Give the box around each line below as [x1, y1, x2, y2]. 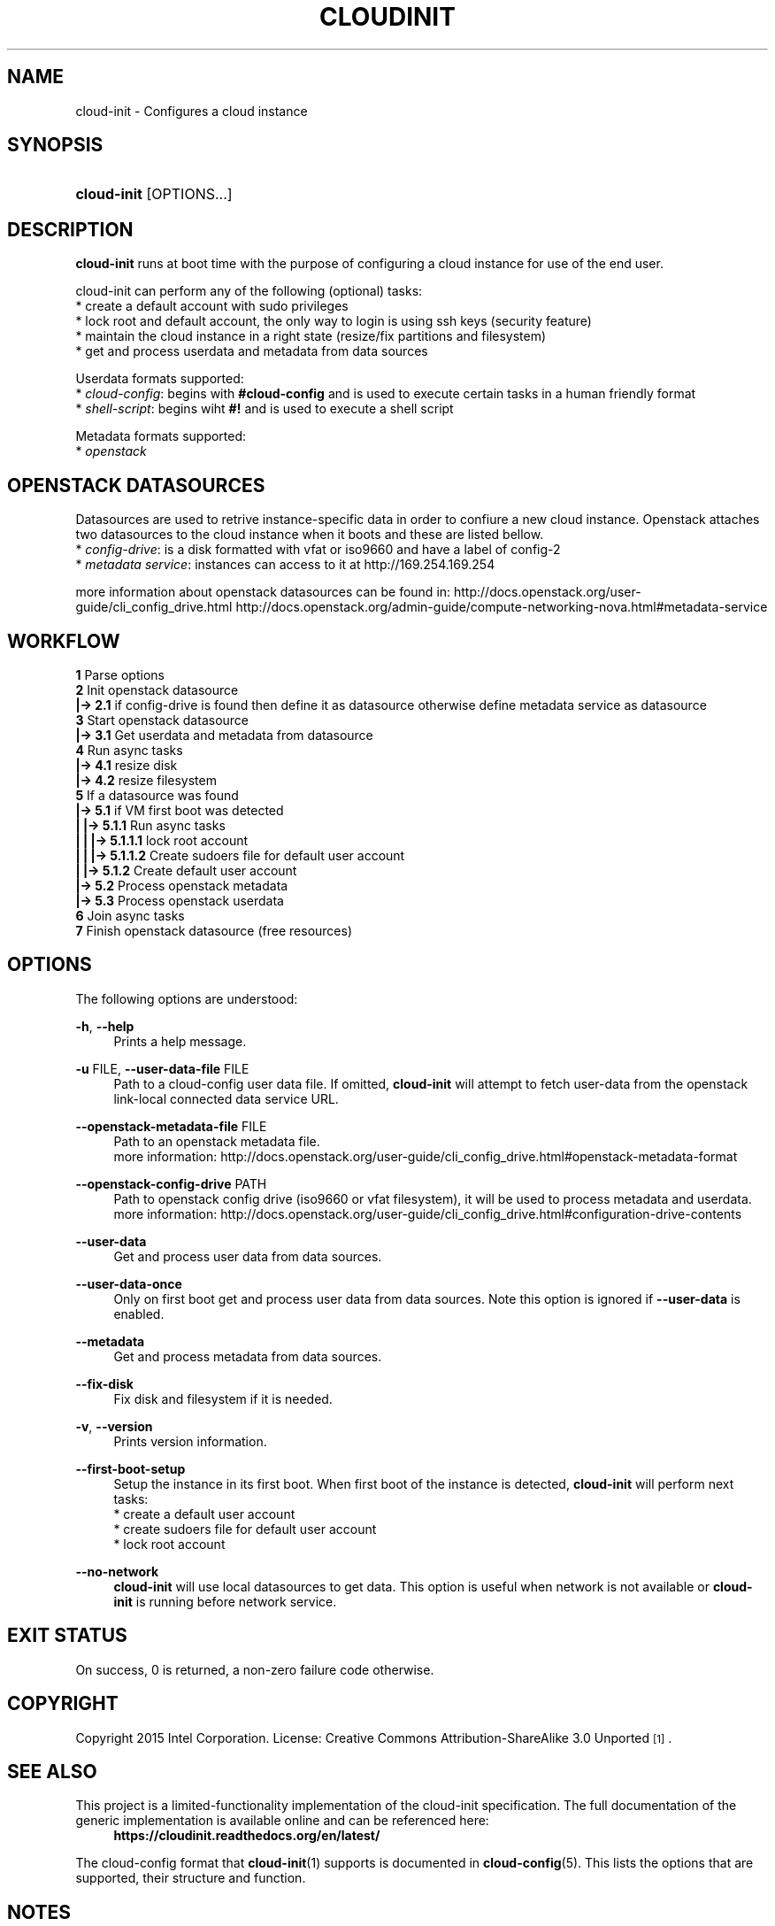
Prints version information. [113, 1433, 267, 1449]
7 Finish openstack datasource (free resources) [75, 922, 353, 938]
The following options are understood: [75, 990, 298, 1006]
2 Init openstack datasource [75, 682, 239, 697]
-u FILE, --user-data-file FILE [75, 1060, 249, 1076]
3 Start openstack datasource [75, 712, 249, 728]
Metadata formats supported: [75, 428, 247, 444]
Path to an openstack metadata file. [113, 1133, 320, 1149]
